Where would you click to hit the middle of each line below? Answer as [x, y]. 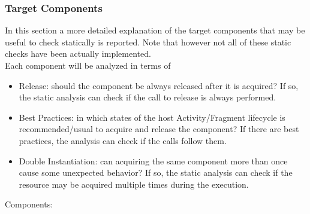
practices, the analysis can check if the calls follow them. [123, 140]
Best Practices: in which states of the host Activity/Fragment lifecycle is [152, 117]
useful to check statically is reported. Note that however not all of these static [148, 42]
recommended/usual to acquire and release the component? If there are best [159, 129]
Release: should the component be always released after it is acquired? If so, [159, 85]
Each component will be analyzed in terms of [88, 65]
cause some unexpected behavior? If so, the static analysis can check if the [156, 172]
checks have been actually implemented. [78, 53]
